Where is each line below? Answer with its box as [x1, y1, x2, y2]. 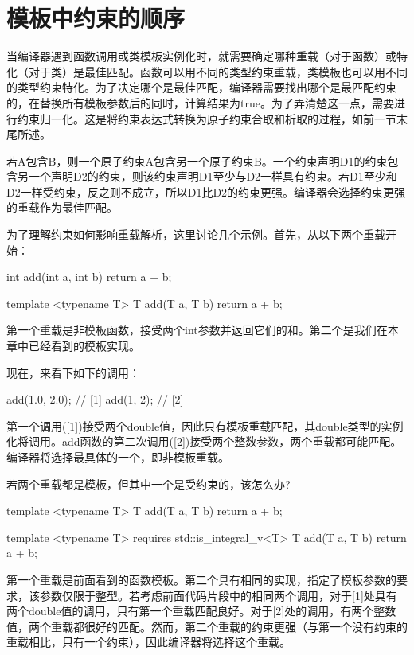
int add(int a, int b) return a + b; [6, 268, 172, 285]
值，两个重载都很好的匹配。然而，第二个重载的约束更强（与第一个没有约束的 [6, 618, 408, 634]
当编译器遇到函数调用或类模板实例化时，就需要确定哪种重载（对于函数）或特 [6, 48, 408, 64]
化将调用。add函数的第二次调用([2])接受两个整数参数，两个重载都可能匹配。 [6, 433, 402, 450]
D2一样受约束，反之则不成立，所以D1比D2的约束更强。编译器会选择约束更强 [6, 183, 406, 200]
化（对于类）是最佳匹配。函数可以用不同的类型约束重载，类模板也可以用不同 [6, 63, 408, 80]
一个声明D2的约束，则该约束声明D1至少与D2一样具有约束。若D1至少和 [28, 168, 397, 185]
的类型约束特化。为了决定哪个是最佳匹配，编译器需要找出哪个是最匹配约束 [6, 79, 396, 96]
